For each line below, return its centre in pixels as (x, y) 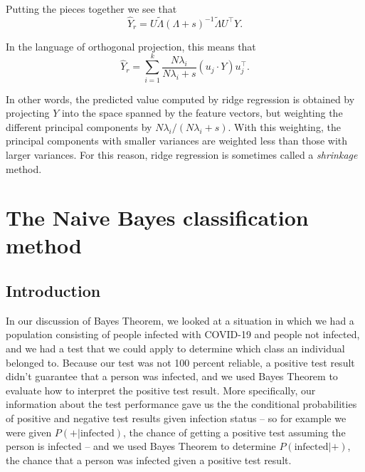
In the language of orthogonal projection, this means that (131, 46)
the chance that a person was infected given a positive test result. (149, 460)
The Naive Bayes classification (157, 217)
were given (29, 432)
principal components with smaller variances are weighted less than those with (177, 141)
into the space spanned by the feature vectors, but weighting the (202, 113)
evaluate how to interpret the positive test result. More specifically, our (161, 390)
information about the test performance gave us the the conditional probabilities (181, 404)
